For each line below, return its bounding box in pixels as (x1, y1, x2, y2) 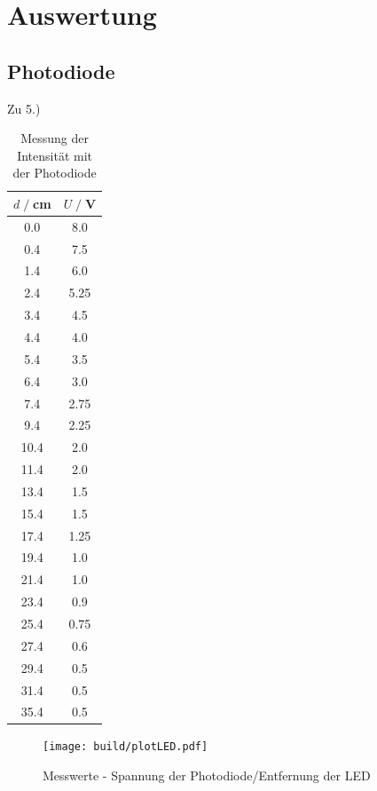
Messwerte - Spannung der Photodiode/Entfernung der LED (43, 766, 371, 785)
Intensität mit (17, 146, 92, 164)
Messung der (20, 129, 89, 147)
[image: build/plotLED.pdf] (43, 740, 208, 754)
